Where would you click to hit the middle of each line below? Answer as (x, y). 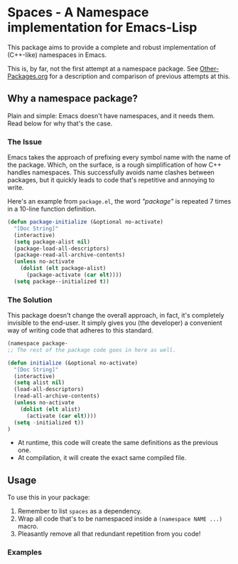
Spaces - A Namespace (78, 12)
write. (16, 188)
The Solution (30, 300)
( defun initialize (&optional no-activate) (73, 363)
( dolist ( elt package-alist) (63, 268)
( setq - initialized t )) (49, 422)
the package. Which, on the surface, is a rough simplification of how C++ (114, 165)
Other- (210, 68)
